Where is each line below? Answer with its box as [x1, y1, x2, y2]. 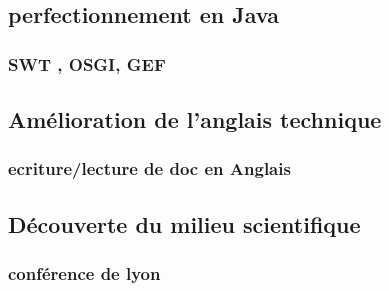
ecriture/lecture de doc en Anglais [8, 156, 291, 181]
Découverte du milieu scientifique [8, 208, 361, 239]
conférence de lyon [8, 260, 161, 285]
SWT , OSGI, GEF [8, 51, 166, 76]
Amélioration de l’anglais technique [8, 104, 382, 135]
